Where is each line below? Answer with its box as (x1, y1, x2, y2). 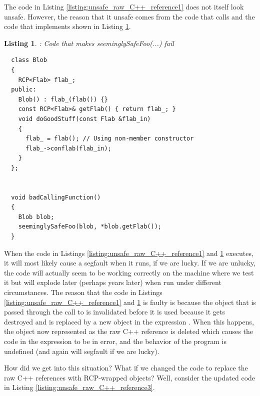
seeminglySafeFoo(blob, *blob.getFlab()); (18, 223, 161, 230)
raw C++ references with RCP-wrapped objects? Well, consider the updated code (4, 372, 255, 382)
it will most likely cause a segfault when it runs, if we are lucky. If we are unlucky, (4, 257, 256, 268)
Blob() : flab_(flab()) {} (18, 95, 108, 103)
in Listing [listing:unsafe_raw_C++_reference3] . (4, 382, 155, 392)
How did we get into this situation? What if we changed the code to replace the (4, 362, 248, 373)
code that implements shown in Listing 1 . (4, 21, 131, 31)
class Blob (11, 56, 47, 64)
